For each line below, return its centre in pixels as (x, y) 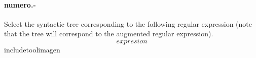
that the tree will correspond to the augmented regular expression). (109, 34)
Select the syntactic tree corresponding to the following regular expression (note (128, 23)
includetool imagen (32, 49)
